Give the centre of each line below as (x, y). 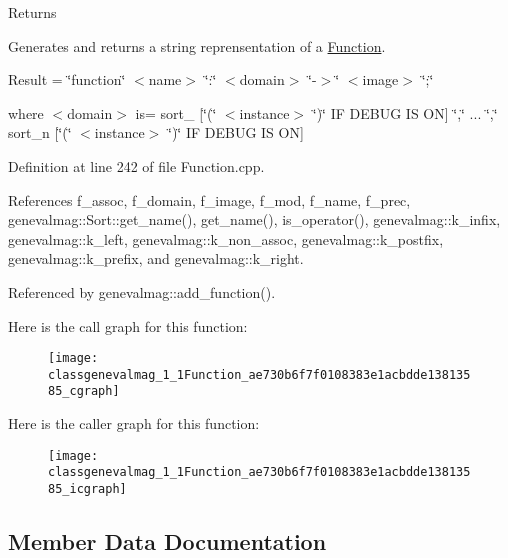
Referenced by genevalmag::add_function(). (142, 291)
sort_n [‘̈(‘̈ (40, 132)
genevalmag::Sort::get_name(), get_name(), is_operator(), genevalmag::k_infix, (254, 219)
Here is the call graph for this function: (128, 325)
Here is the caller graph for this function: (134, 423)
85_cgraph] (84, 391)
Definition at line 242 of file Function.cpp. (136, 165)
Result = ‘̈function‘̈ (67, 79)
